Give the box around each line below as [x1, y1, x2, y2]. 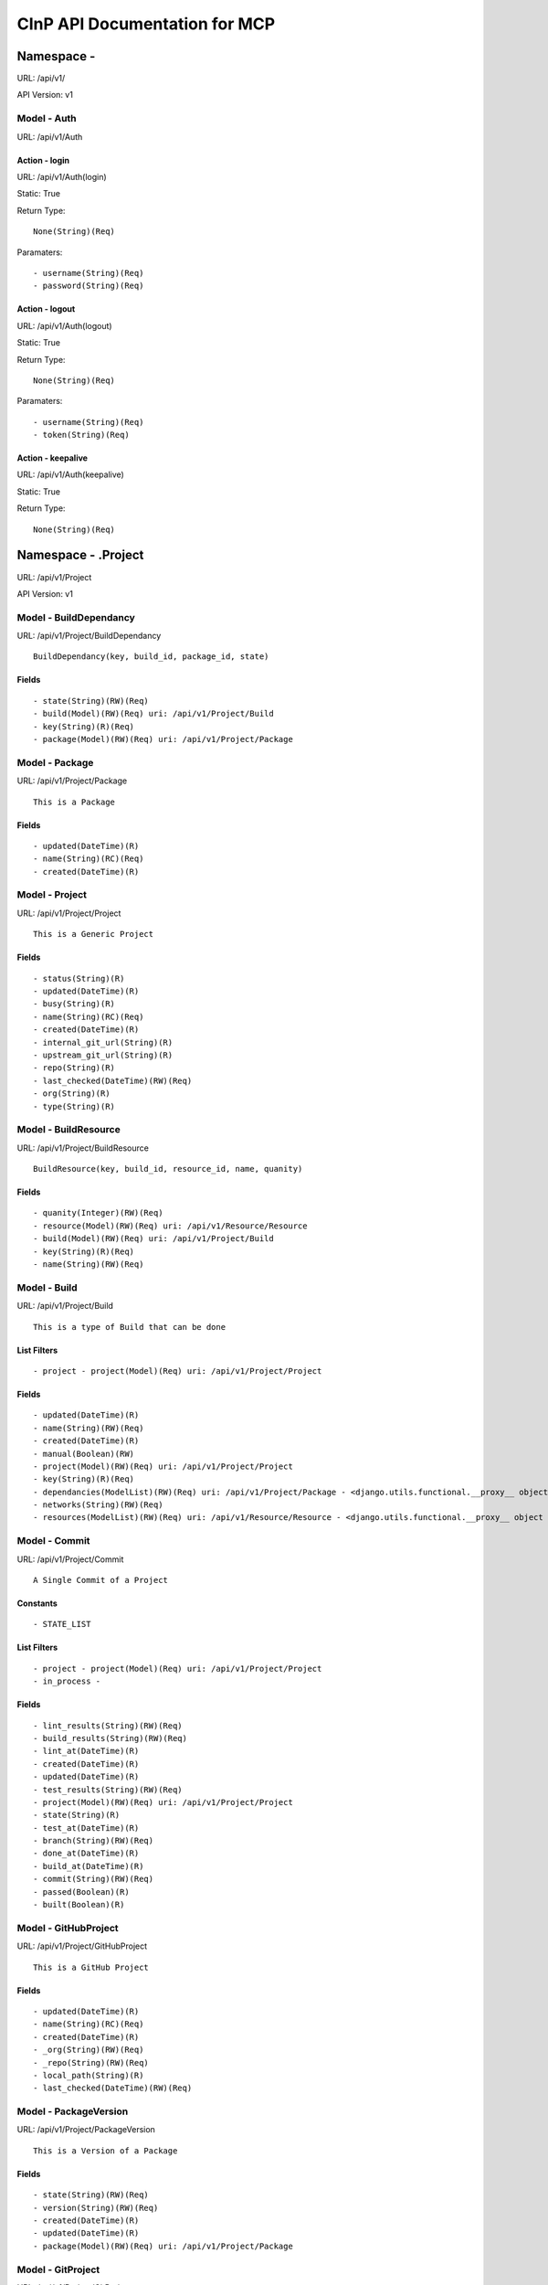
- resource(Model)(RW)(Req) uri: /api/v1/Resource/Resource [33, 1220, 308, 1231]
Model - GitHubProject [16, 1921, 119, 1934]
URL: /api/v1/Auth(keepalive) [16, 469, 125, 480]
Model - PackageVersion [16, 2105, 129, 2118]
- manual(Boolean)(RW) [33, 1449, 135, 1459]
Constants [16, 1598, 58, 1609]
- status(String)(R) [33, 973, 125, 983]
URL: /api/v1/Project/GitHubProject [16, 1940, 148, 1951]
